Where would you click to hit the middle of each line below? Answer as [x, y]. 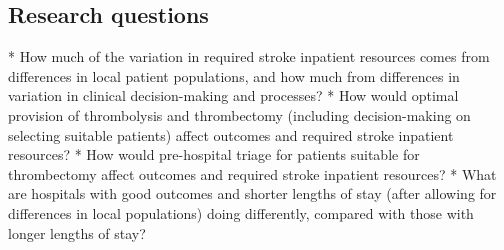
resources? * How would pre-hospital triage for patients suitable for [214, 154]
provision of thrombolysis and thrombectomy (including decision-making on [239, 114]
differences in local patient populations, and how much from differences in [234, 75]
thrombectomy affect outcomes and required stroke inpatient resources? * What [252, 173]
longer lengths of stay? [77, 232]
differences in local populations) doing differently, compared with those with [241, 212]
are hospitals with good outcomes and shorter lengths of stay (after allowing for [252, 193]
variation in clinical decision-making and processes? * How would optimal [233, 95]
